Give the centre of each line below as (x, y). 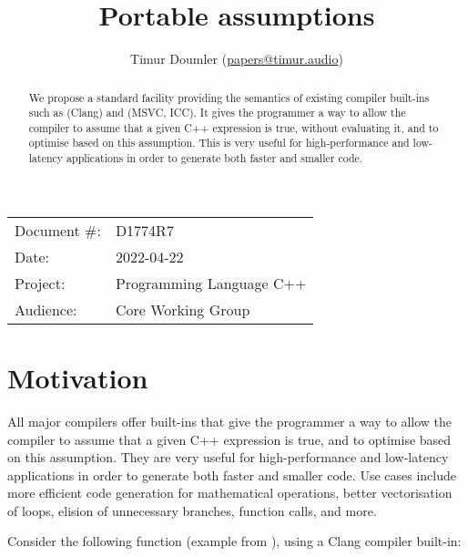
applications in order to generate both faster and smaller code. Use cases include (232, 474)
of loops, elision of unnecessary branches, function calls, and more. (192, 510)
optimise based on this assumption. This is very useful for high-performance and (219, 143)
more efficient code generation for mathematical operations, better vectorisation (230, 493)
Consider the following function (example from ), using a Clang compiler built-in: (234, 541)
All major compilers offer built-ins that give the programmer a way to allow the (230, 421)
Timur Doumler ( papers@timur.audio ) (237, 59)
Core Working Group (183, 309)
